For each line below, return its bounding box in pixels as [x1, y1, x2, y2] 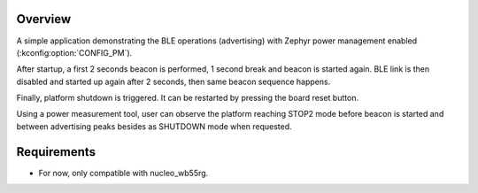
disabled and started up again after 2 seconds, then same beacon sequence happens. [16, 76, 331, 87]
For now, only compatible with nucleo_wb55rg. [38, 167, 209, 178]
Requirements [16, 144, 96, 159]
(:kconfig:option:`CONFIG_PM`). [16, 47, 133, 58]
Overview [16, 12, 72, 27]
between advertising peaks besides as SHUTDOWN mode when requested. [16, 120, 292, 132]
